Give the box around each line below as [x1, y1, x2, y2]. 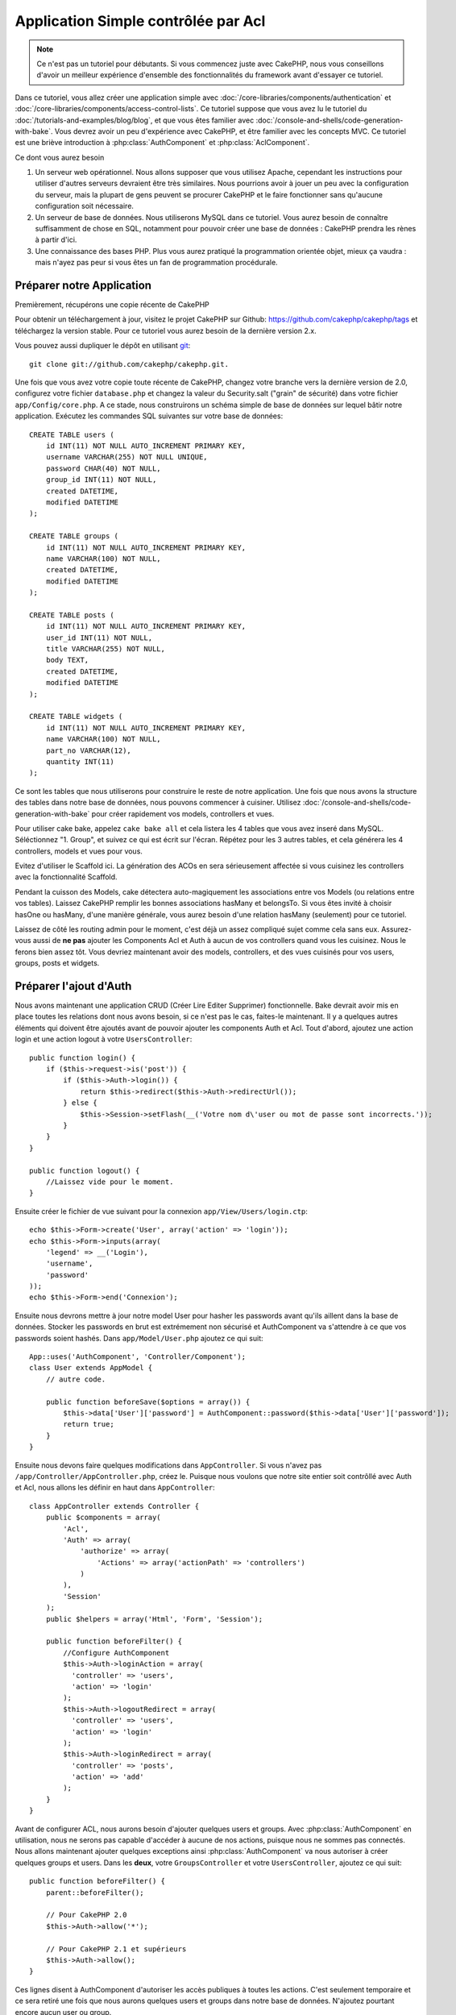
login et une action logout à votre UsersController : [15, 1034, 193, 1044]
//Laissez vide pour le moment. [45, 1177, 174, 1186]
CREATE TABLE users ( [29, 430, 114, 439]
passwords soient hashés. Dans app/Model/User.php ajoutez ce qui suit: [15, 1333, 263, 1343]
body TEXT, [45, 655, 89, 665]
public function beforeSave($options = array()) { [45, 1397, 251, 1406]
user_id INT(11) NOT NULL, [45, 633, 153, 642]
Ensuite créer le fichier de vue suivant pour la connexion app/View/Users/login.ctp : [15, 1206, 308, 1216]
